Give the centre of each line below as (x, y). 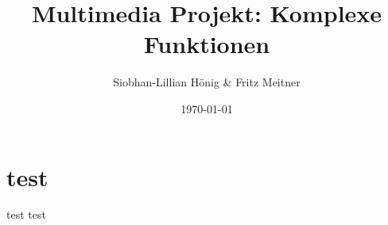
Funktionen (207, 44)
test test (26, 214)
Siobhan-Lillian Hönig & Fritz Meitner (207, 82)
